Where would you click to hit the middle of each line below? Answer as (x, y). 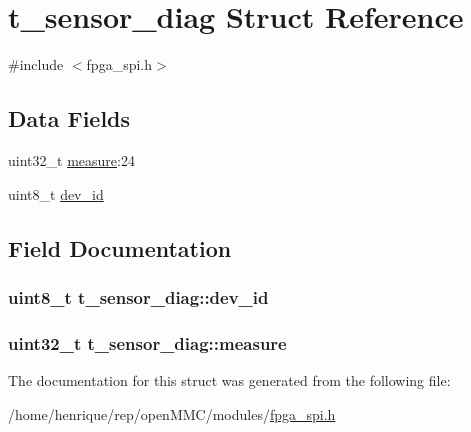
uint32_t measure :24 (71, 159)
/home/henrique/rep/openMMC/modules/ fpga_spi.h (172, 413)
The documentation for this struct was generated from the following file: (229, 379)
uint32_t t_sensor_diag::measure (147, 342)
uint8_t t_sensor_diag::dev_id (138, 296)
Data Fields (69, 118)
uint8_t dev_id (56, 193)
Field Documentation (120, 247)
